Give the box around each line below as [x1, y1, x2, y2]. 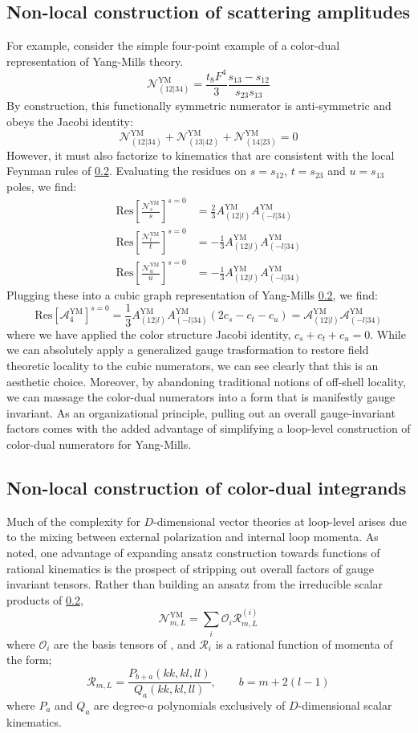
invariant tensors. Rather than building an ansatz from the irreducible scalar [6, 576, 384, 593]
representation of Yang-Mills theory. [6, 52, 184, 69]
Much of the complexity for [6, 512, 140, 529]
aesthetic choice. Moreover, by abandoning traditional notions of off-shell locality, [6, 373, 406, 389]
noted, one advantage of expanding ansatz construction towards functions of [6, 544, 380, 560]
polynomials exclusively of [157, 696, 286, 713]
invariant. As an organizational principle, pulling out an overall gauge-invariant [6, 404, 396, 421]
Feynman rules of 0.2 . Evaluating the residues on [6, 162, 247, 179]
